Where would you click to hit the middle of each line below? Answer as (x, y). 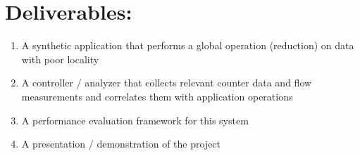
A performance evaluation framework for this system (135, 120)
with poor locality (60, 59)
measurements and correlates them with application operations (157, 96)
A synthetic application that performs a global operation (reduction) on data (188, 45)
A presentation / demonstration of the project (121, 144)
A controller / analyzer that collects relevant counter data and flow (167, 83)
